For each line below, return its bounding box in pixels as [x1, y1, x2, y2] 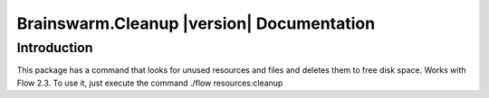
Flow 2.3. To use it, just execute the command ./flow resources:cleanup [16, 77, 283, 88]
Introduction [16, 40, 93, 56]
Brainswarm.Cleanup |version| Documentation [16, 13, 376, 33]
